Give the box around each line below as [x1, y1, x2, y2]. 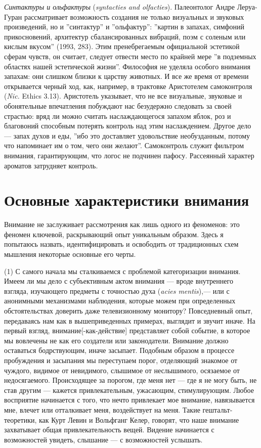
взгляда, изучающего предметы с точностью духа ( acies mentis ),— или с [4, 285, 230, 296]
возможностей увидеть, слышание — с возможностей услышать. [4, 434, 203, 444]
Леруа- [237, 2, 257, 12]
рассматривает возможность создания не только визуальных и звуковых [24, 11, 244, 22]
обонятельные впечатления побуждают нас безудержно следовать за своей [4, 100, 232, 111]
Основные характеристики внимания [4, 190, 249, 210]
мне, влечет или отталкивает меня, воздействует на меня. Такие [4, 404, 200, 415]
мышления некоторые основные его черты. [4, 249, 136, 259]
